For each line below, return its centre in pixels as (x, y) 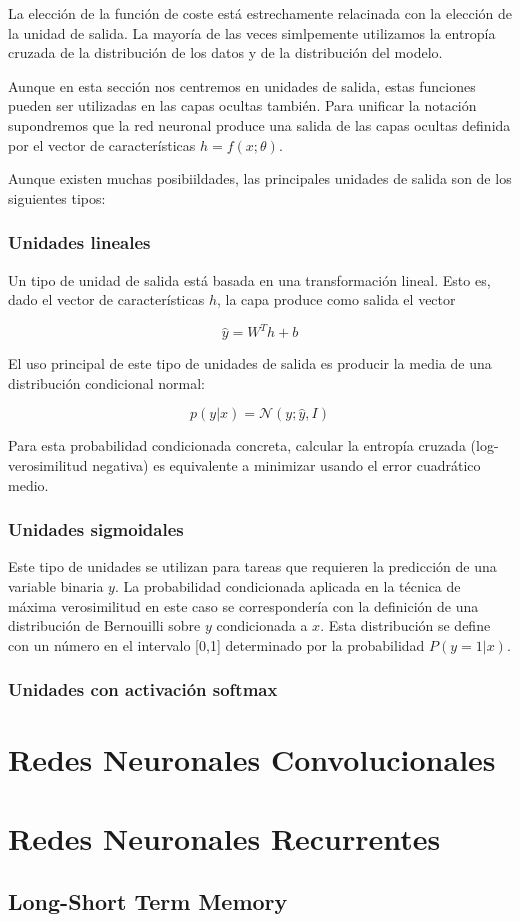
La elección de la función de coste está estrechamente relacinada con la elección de (260, 13)
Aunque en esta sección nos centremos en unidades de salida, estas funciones (242, 85)
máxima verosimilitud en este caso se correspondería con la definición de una (243, 605)
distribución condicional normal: (106, 382)
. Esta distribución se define (405, 625)
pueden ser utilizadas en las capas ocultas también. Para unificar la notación (242, 105)
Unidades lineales (79, 242)
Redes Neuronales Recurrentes (224, 837)
